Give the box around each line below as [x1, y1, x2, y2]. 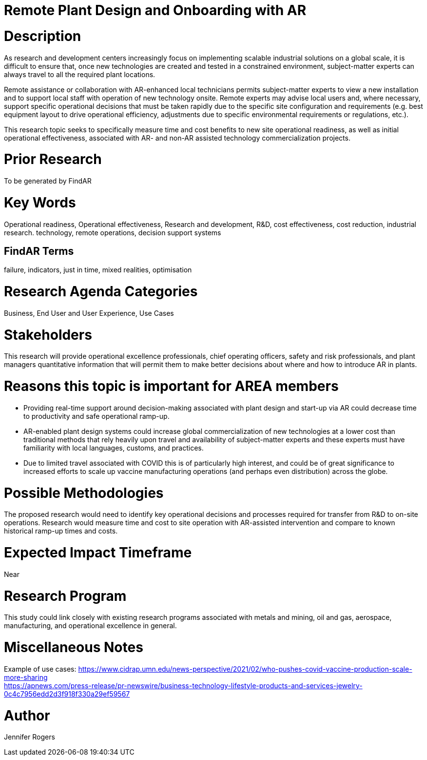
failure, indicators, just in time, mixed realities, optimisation [4, 266, 192, 274]
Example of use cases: [4, 664, 77, 673]
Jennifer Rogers [4, 733, 55, 741]
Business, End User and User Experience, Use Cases [4, 308, 174, 317]
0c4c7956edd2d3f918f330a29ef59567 [4, 689, 130, 698]
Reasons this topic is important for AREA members [4, 378, 339, 395]
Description [4, 27, 81, 44]
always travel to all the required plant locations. [4, 70, 155, 79]
